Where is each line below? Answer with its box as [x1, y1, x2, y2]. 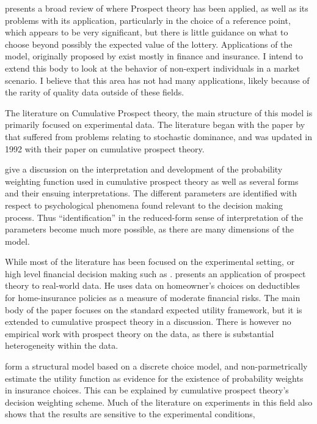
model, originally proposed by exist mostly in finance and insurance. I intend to [5, 50, 303, 62]
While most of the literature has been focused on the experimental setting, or [5, 255, 295, 268]
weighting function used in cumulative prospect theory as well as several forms [5, 174, 299, 187]
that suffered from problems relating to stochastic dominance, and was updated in [5, 130, 312, 143]
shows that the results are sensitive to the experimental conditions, [5, 407, 255, 420]
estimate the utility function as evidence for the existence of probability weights [5, 371, 304, 384]
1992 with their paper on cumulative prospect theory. [5, 142, 205, 155]
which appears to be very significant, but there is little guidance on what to [5, 26, 288, 39]
